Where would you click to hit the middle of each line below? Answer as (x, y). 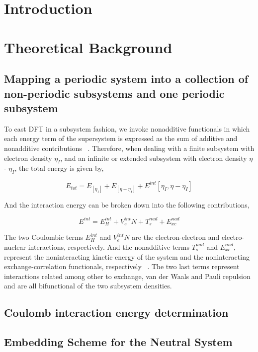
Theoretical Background (88, 47)
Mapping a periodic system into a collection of (126, 79)
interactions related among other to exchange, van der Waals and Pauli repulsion (127, 276)
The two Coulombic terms (44, 237)
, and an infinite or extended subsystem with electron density (154, 158)
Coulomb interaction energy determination (116, 313)
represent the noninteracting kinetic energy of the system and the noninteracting (127, 256)
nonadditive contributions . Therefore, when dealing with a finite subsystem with (129, 148)
